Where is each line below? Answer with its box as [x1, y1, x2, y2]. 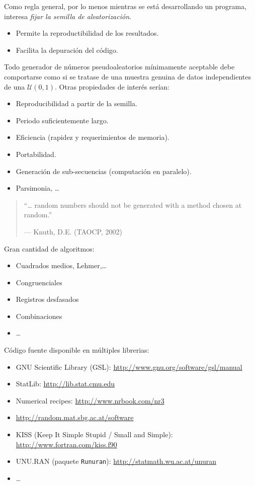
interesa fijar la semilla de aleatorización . [4, 11, 131, 21]
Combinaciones [16, 310, 62, 321]
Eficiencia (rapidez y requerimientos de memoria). [16, 132, 169, 142]
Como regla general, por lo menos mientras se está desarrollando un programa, [4, 1, 247, 11]
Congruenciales [16, 277, 62, 287]
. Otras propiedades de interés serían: [55, 81, 169, 92]
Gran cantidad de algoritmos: [4, 243, 95, 254]
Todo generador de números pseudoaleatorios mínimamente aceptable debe [4, 61, 235, 72]
